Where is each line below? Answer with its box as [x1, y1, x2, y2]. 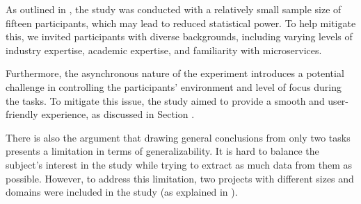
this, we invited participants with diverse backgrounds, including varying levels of [6, 29, 353, 44]
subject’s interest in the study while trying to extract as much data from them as [6, 157, 352, 171]
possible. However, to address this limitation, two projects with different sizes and [6, 171, 354, 185]
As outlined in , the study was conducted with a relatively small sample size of [6, 2, 342, 16]
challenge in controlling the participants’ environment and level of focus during [6, 79, 342, 94]
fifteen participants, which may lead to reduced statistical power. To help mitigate [6, 15, 356, 30]
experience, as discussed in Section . [41, 107, 195, 121]
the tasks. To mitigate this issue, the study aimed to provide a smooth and [6, 93, 325, 108]
